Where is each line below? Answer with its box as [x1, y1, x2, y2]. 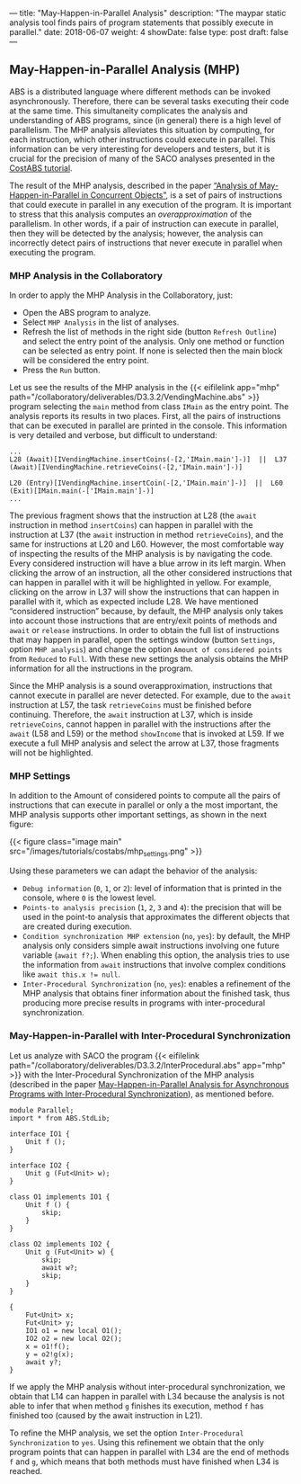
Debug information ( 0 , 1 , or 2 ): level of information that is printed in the [22, 883, 282, 894]
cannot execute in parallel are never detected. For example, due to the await [9, 690, 292, 701]
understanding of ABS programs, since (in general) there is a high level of [9, 114, 281, 125]
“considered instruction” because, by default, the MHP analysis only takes [9, 606, 284, 617]
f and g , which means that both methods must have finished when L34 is [9, 1456, 279, 1467]
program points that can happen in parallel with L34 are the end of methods [9, 1446, 290, 1457]
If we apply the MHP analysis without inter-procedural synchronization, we [9, 1381, 286, 1392]
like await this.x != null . [22, 969, 121, 979]
